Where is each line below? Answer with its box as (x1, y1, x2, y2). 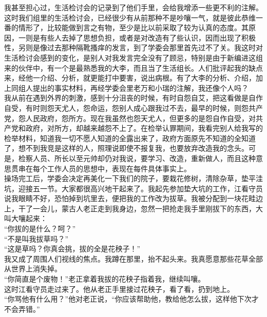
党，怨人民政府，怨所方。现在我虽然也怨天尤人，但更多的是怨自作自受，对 (4, 112, 256, 123)
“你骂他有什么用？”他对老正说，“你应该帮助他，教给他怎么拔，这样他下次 (4, 293, 252, 304)
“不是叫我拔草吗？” (4, 233, 69, 244)
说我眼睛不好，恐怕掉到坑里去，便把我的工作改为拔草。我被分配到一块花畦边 (4, 193, 263, 204)
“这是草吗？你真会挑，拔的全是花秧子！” (4, 243, 141, 254)
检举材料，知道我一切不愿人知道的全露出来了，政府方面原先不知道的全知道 (4, 132, 256, 143)
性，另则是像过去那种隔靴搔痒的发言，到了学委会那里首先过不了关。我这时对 (4, 42, 263, 53)
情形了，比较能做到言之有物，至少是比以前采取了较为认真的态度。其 (18, 22, 249, 33)
